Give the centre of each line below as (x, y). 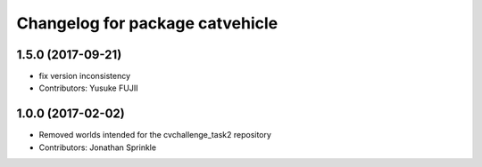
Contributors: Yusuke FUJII (88, 88)
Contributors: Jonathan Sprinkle (97, 147)
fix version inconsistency (85, 76)
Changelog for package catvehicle (147, 23)
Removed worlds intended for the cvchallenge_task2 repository (155, 135)
